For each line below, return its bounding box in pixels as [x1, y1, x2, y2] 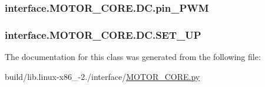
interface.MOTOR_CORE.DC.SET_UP [5, 27, 201, 42]
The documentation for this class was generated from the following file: [5, 51, 261, 63]
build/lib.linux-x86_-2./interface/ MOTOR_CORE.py [5, 70, 200, 82]
